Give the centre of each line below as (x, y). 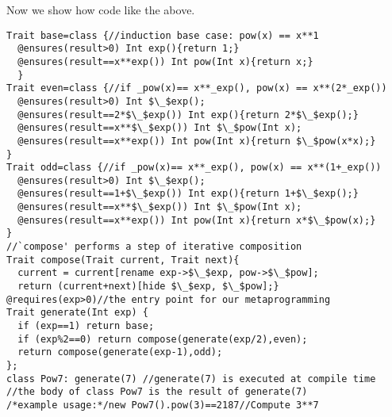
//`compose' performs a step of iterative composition (154, 247)
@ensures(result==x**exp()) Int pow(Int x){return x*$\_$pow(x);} (197, 220)
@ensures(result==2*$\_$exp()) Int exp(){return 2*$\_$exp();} (188, 115)
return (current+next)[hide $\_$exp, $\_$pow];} (148, 287)
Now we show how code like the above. (101, 10)
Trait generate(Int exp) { (77, 313)
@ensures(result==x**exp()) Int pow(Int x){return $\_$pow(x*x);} (197, 141)
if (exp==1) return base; (86, 326)
